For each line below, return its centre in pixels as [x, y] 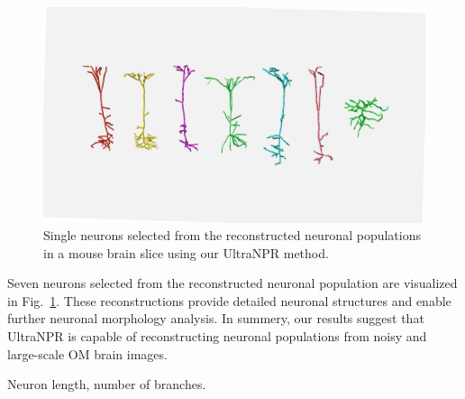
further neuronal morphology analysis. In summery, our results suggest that [216, 318]
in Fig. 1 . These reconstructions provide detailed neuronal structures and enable [229, 300]
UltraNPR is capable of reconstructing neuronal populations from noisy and [217, 336]
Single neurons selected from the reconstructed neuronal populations [232, 235]
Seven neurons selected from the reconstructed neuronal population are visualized [232, 283]
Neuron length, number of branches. [107, 384]
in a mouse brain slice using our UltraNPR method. [186, 252]
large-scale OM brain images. [87, 353]
